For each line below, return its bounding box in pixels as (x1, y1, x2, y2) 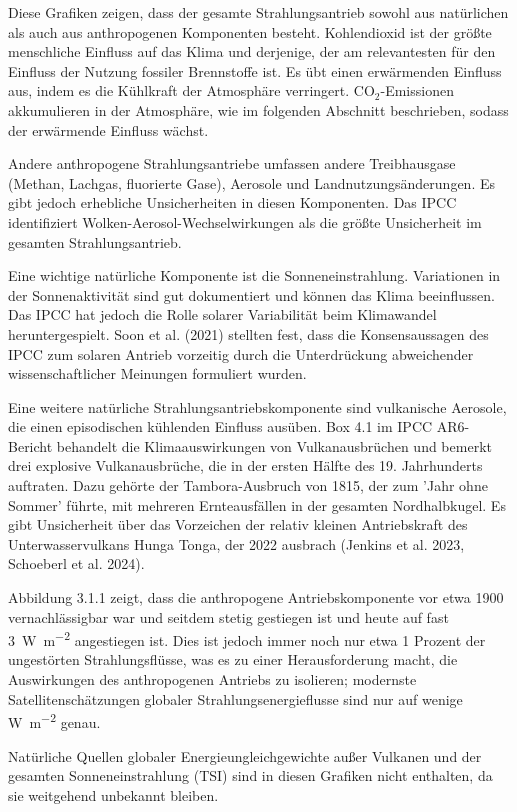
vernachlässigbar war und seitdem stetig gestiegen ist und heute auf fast (8, 606, 449, 627)
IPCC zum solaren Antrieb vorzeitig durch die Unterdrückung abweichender (8, 343, 474, 364)
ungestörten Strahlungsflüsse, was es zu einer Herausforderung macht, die (8, 649, 458, 670)
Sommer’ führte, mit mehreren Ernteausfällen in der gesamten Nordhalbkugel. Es (8, 494, 506, 515)
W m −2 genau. (8, 709, 101, 732)
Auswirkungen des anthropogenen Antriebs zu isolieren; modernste (8, 669, 417, 690)
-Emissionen (380, 80, 454, 101)
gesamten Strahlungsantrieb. (8, 231, 182, 252)
